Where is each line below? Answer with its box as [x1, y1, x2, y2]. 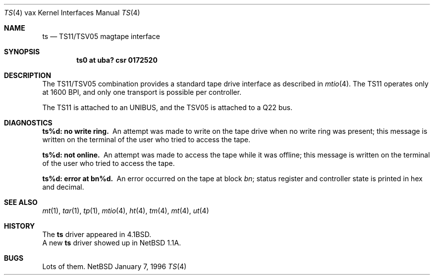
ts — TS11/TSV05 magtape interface [42, 32, 160, 40]
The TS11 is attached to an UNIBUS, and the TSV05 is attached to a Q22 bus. [42, 103, 293, 112]
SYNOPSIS [4, 47, 40, 56]
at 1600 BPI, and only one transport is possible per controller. [42, 88, 242, 96]
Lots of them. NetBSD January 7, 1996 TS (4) [42, 262, 187, 271]
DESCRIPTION [4, 71, 52, 80]
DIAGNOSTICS [4, 119, 53, 127]
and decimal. [42, 183, 84, 191]
